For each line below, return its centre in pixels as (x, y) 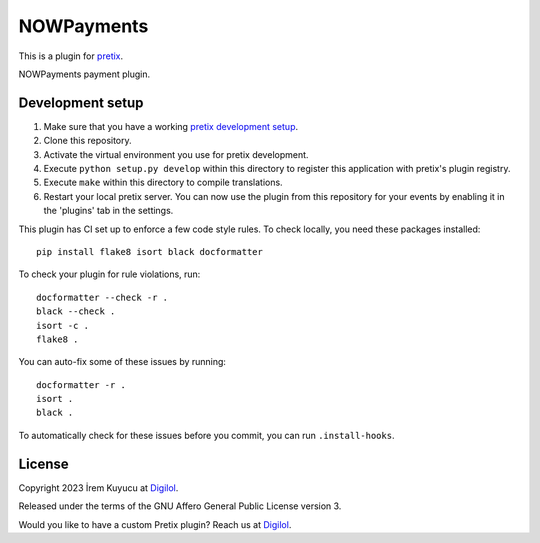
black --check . (76, 311)
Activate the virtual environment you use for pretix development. (176, 154)
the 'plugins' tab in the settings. (108, 211)
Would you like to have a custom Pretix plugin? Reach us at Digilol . (155, 524)
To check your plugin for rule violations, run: (109, 274)
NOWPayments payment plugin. (84, 74)
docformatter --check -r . (102, 297)
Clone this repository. (87, 141)
